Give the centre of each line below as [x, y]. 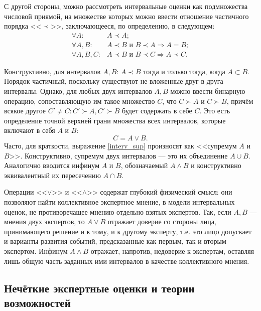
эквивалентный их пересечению [52, 175]
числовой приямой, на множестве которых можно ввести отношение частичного [126, 16]
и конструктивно [216, 165]
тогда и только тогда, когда [184, 71]
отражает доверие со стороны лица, [162, 221]
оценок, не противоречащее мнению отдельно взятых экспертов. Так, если [118, 211]
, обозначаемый [144, 165]
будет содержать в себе [157, 111]
